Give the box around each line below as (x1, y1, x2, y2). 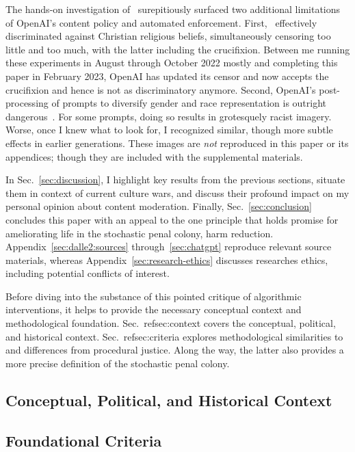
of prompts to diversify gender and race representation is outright (51, 96, 327, 110)
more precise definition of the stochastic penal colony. (5, 356, 230, 370)
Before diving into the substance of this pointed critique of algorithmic (5, 289, 302, 303)
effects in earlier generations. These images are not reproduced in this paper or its (5, 135, 349, 150)
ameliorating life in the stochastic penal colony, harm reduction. (5, 226, 274, 240)
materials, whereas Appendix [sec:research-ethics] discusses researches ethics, (5, 252, 328, 267)
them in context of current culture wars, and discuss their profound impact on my (5, 185, 350, 200)
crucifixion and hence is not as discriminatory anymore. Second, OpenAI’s (5, 82, 316, 96)
